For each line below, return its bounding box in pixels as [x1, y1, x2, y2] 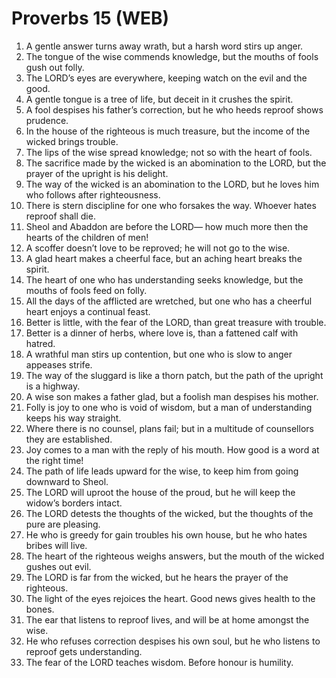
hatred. [25, 337, 56, 349]
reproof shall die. [25, 210, 96, 222]
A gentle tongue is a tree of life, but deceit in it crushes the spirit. [25, 93, 294, 105]
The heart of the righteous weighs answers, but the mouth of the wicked [25, 550, 325, 562]
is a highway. [25, 380, 81, 392]
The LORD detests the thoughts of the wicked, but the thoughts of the [25, 507, 314, 519]
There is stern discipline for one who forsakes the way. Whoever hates [25, 199, 317, 211]
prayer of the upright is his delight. [25, 167, 169, 179]
